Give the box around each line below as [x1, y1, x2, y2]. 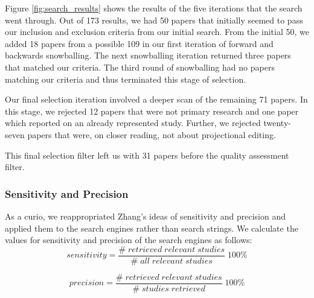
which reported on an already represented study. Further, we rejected [5, 116, 261, 129]
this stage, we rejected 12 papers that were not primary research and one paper [5, 104, 299, 117]
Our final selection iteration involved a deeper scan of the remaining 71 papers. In [5, 93, 308, 106]
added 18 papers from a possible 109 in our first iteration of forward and [5, 37, 274, 49]
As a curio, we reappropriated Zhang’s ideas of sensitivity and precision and [5, 209, 286, 222]
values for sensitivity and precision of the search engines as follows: [5, 233, 252, 246]
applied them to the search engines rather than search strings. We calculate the [5, 221, 298, 234]
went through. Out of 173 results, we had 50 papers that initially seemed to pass [5, 13, 303, 26]
